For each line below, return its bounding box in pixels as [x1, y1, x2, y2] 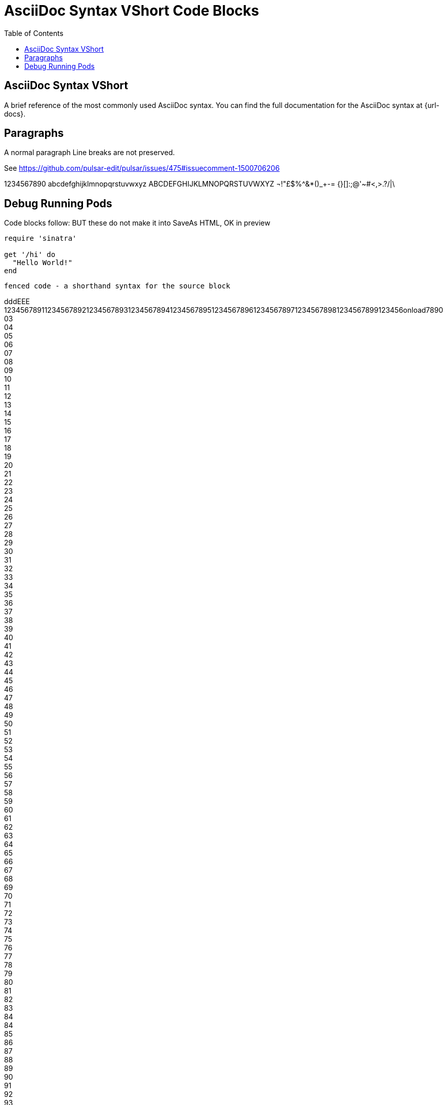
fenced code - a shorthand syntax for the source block [4, 282, 230, 290]
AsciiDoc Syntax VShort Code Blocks [4, 2, 259, 19]
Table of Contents [4, 28, 64, 38]
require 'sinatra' [4, 234, 77, 243]
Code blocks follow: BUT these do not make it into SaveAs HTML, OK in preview [4, 218, 270, 228]
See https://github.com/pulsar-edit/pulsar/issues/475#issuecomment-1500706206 [4, 164, 280, 173]
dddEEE [4, 297, 30, 306]
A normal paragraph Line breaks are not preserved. [4, 148, 175, 157]
